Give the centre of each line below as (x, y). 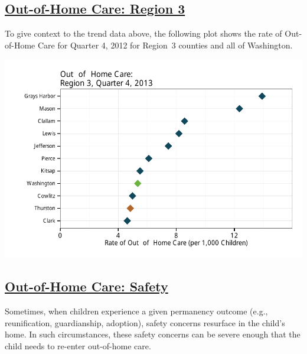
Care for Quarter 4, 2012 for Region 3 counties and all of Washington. (165, 45)
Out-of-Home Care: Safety (86, 286)
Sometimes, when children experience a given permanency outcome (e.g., (136, 311)
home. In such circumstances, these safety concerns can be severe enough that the (153, 334)
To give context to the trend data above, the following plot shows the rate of (143, 33)
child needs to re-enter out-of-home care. (78, 345)
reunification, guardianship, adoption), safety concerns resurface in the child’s (145, 322)
